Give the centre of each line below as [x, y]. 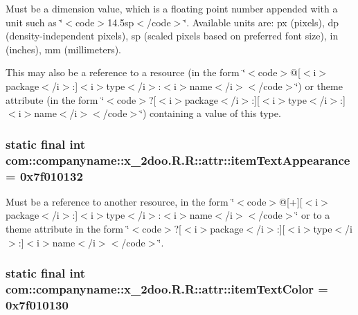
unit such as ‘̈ [34, 22]
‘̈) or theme [319, 85]
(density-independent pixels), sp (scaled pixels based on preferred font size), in [172, 36]
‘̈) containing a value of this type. [211, 113]
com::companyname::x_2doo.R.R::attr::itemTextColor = [167, 289]
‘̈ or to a [313, 215]
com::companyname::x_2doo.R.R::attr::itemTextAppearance [178, 160]
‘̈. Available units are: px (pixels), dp [261, 22]
